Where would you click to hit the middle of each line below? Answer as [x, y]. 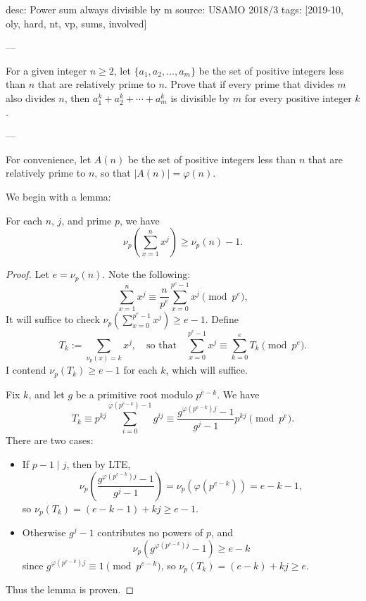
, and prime [87, 220]
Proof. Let [27, 274]
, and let [46, 394]
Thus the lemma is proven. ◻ [70, 589]
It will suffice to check [53, 319]
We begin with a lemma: [58, 196]
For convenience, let [49, 159]
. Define [222, 319]
